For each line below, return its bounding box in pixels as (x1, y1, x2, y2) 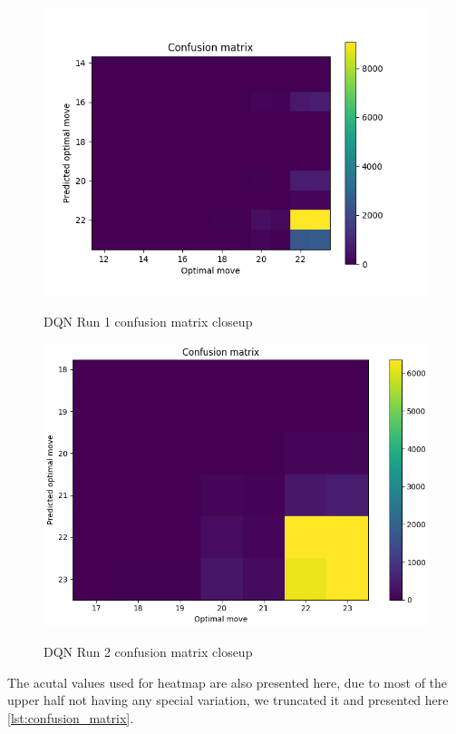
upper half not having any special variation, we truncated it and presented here (7, 690, 449, 710)
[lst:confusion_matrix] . (7, 708, 134, 727)
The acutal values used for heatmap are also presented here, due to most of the (7, 672, 448, 691)
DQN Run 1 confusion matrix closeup (44, 311, 253, 330)
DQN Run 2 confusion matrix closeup (44, 641, 253, 661)
